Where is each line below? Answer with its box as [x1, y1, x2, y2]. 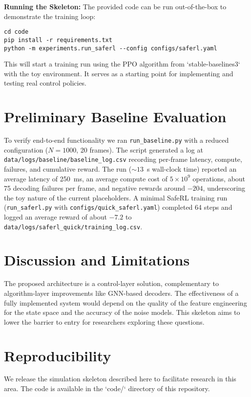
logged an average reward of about [4, 212, 107, 221]
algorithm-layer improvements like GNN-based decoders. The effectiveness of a [4, 287, 239, 298]
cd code [4, 28, 29, 36]
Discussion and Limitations [4, 250, 190, 270]
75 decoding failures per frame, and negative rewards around [4, 183, 186, 193]
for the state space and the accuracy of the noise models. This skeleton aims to [4, 307, 240, 317]
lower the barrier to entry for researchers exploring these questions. [4, 316, 205, 327]
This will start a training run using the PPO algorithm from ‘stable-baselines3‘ [4, 59, 240, 69]
